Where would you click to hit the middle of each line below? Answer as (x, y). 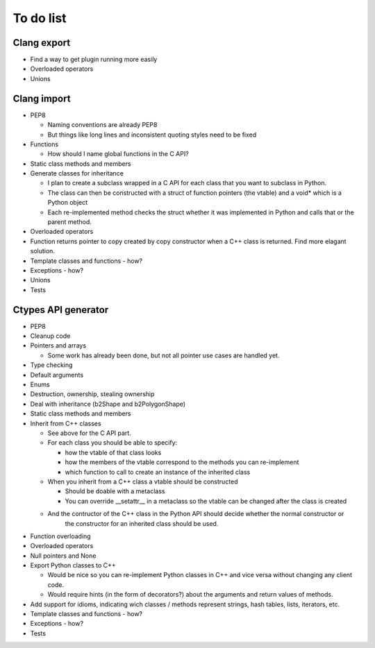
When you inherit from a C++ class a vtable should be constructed (143, 481)
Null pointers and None (63, 556)
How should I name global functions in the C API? (118, 154)
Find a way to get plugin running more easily (94, 60)
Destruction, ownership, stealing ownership (92, 394)
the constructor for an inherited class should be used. (142, 523)
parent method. (69, 222)
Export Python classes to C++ (73, 565)
